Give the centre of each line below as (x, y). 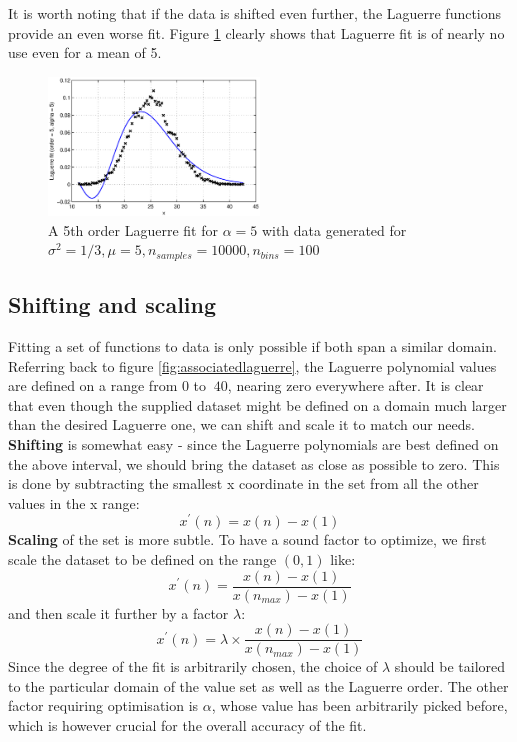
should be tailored (450, 666)
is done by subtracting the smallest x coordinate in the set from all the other (243, 483)
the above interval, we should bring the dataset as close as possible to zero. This (254, 463)
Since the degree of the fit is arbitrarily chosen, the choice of (193, 666)
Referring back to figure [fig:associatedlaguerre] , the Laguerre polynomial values (252, 365)
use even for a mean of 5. (85, 52)
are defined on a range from (93, 385)
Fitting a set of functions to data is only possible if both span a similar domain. (252, 345)
